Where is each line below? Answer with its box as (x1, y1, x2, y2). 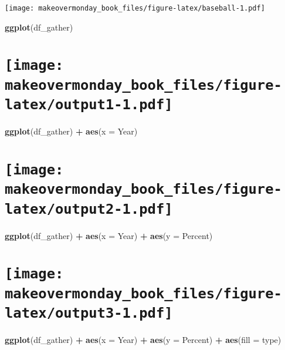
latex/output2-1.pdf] (5, 200, 173, 217)
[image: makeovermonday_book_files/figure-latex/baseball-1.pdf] (5, 4, 265, 12)
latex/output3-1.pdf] (5, 305, 173, 321)
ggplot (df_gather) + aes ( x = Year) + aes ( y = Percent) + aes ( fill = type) (5, 334, 281, 346)
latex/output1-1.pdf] (5, 96, 173, 113)
